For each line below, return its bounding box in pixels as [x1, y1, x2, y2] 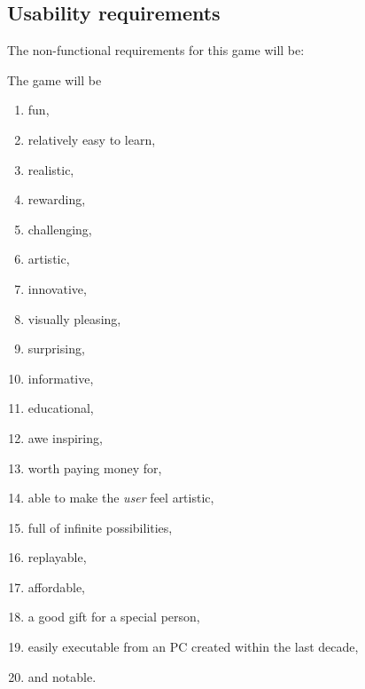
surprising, [27, 339, 85, 358]
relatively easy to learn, [27, 130, 156, 148]
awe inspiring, [27, 428, 103, 447]
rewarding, [27, 190, 86, 209]
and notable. [27, 667, 97, 685]
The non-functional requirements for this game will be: [7, 41, 305, 59]
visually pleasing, [27, 309, 121, 328]
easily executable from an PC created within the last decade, [27, 638, 359, 656]
